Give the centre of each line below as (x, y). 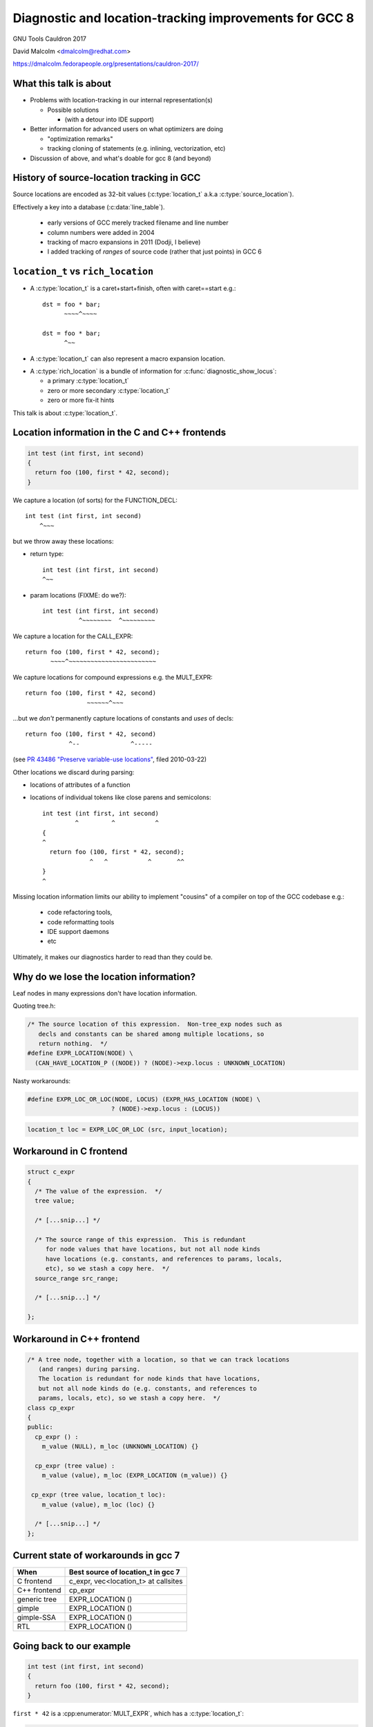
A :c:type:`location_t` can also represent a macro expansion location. (128, 359)
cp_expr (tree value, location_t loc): (98, 1495)
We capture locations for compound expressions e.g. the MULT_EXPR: (113, 677)
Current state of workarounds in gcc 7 (96, 1555)
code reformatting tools (81, 922)
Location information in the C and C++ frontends (119, 433)
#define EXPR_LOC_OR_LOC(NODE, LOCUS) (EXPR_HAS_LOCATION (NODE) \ (144, 1099)
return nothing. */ (73, 1043)
